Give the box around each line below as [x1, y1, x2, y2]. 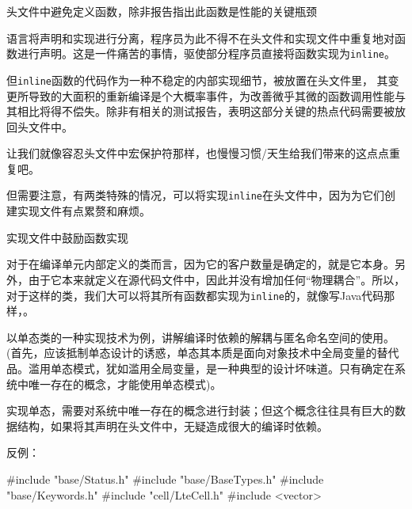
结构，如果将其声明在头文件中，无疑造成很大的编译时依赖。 [17, 417, 328, 434]
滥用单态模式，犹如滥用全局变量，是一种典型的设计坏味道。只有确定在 [28, 359, 395, 376]
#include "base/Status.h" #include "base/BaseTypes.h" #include [6, 470, 324, 487]
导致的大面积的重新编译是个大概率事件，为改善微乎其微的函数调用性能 [28, 87, 395, 104]
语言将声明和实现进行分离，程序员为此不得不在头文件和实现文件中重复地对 [6, 29, 395, 46]
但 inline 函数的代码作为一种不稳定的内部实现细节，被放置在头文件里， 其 [6, 71, 388, 88]
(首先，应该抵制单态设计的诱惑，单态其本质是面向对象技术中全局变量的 [6, 344, 377, 361]
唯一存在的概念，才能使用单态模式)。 [28, 375, 222, 392]
